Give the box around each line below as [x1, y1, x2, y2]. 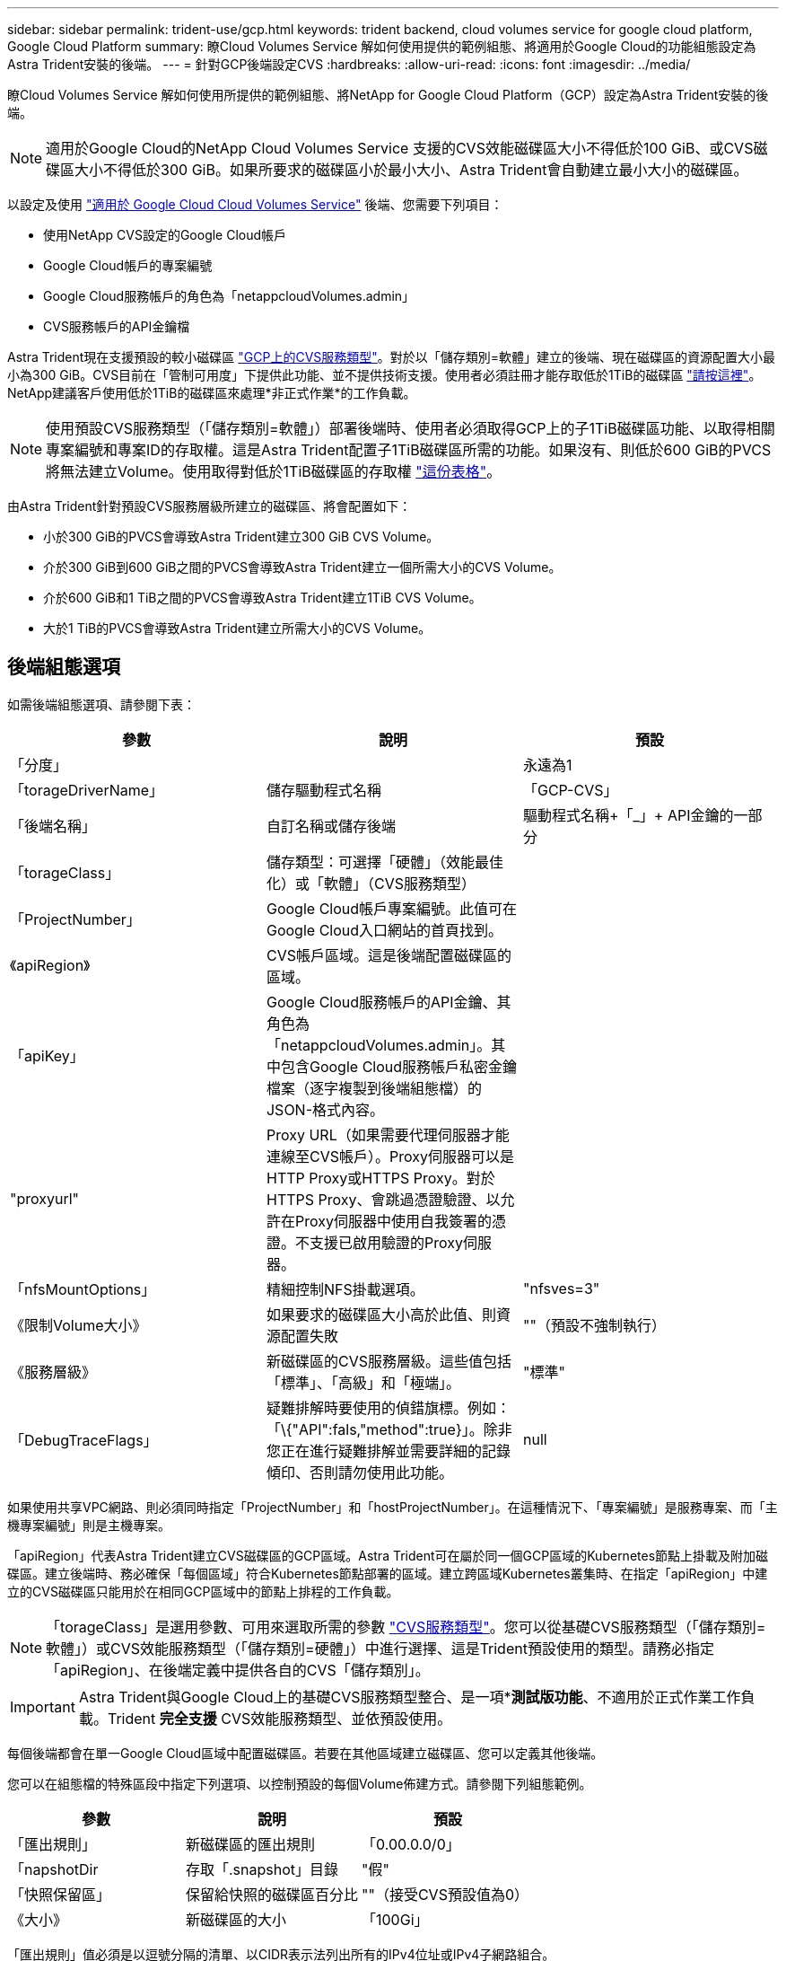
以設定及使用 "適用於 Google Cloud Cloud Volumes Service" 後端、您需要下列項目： [7, 197, 503, 212]
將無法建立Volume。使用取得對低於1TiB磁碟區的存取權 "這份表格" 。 [46, 462, 502, 480]
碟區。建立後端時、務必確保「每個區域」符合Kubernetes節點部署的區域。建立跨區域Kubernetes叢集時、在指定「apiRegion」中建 [7, 1565, 768, 1581]
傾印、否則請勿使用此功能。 [266, 1463, 453, 1482]
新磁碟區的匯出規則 [186, 1834, 316, 1853]
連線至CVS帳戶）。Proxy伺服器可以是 [266, 1147, 514, 1165]
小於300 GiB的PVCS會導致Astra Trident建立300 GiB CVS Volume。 [43, 529, 440, 544]
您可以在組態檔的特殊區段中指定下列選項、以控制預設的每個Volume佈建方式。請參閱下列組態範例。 [7, 1775, 592, 1791]
